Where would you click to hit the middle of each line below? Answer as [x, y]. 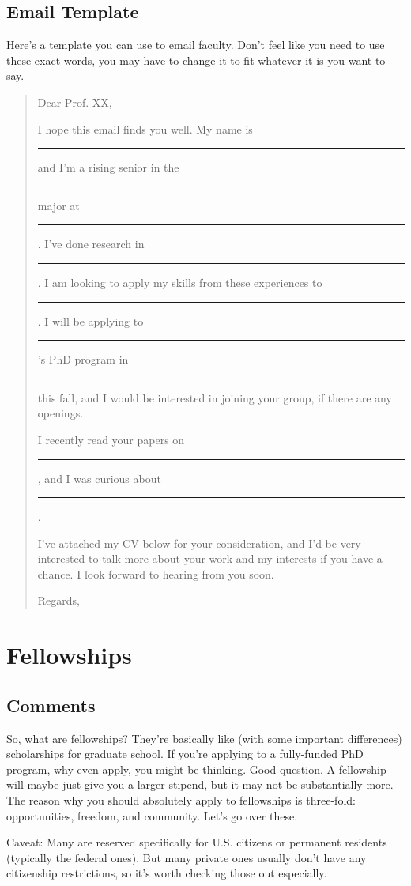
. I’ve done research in [91, 244]
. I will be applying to [90, 320]
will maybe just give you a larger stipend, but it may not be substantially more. [200, 784]
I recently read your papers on [111, 439]
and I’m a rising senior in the [108, 167]
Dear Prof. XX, [75, 102]
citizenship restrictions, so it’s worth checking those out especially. [167, 873]
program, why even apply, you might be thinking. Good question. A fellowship [196, 769]
